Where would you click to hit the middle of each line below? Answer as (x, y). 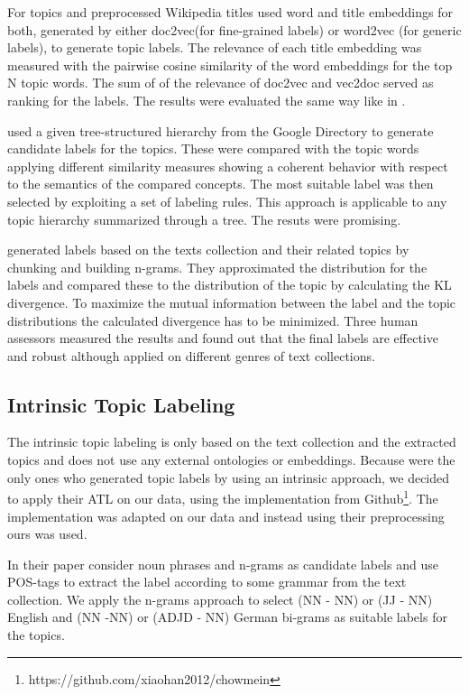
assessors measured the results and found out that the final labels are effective (223, 338)
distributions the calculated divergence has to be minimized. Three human (213, 320)
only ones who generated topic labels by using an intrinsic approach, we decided (229, 477)
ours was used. (47, 534)
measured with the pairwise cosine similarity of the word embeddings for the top (230, 65)
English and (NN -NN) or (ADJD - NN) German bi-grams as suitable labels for (227, 617)
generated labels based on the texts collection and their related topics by (208, 250)
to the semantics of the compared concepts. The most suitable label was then (221, 184)
